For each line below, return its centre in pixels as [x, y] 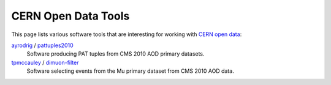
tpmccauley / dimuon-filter [45, 62]
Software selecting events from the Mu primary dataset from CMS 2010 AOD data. [130, 71]
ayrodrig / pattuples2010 [42, 45]
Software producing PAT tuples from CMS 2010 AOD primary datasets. [116, 54]
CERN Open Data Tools [70, 16]
